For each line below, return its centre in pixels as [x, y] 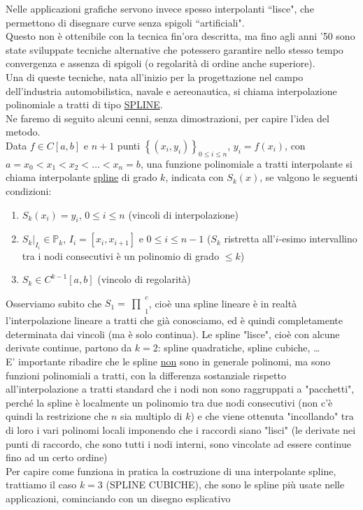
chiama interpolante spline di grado [81, 177]
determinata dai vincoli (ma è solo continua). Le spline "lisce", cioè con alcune [173, 334]
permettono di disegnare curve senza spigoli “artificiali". [125, 22]
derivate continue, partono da [69, 348]
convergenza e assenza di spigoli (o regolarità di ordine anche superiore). [161, 63]
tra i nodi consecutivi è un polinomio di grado [121, 255]
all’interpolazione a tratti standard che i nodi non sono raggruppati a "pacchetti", [180, 389]
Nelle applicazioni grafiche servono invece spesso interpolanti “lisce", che [160, 8]
